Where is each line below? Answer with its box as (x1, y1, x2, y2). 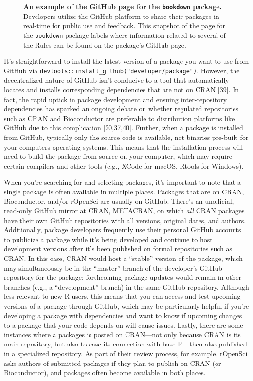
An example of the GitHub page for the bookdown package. (23, 1, 222, 11)
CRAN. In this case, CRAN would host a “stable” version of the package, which (4, 253, 243, 263)
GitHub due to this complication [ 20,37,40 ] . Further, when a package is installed (4, 122, 243, 133)
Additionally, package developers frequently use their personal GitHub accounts (4, 225, 241, 235)
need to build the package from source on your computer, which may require (4, 151, 232, 161)
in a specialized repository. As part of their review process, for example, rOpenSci (4, 348, 248, 358)
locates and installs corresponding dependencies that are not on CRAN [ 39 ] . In (4, 84, 239, 94)
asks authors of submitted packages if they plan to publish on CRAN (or (4, 358, 221, 368)
